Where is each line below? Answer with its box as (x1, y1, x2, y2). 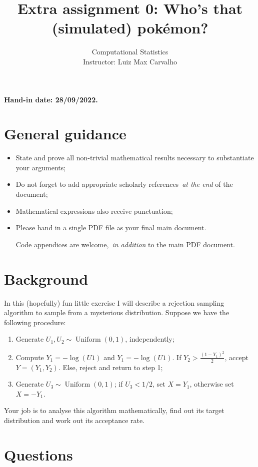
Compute (15, 352, 44, 362)
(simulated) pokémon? (51, 17, 208, 38)
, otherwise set (189, 379, 234, 389)
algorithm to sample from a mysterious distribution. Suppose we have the (4, 307, 229, 318)
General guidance (4, 123, 126, 144)
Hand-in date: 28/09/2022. (4, 94, 98, 104)
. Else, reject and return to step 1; (58, 362, 163, 372)
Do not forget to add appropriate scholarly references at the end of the (15, 179, 233, 189)
